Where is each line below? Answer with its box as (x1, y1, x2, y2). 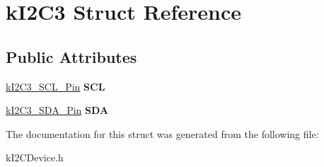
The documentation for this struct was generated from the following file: (6, 126, 319, 141)
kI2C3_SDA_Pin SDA (6, 103, 109, 117)
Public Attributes (6, 45, 137, 67)
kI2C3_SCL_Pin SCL (6, 79, 105, 93)
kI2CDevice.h (6, 150, 64, 165)
